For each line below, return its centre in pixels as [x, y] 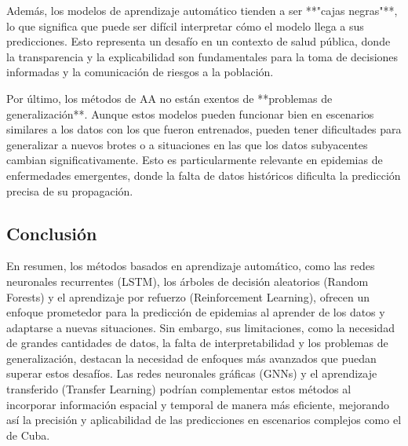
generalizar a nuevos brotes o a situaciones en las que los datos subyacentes [187, 144]
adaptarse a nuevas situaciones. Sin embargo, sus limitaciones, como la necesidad [200, 327]
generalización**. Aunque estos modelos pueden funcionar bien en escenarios [190, 113]
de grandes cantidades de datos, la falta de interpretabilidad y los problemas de [197, 343]
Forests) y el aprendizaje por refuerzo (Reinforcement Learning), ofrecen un [188, 296]
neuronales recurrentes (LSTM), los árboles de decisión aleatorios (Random [188, 281]
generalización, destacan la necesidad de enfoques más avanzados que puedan [191, 358]
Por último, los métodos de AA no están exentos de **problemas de [169, 98]
